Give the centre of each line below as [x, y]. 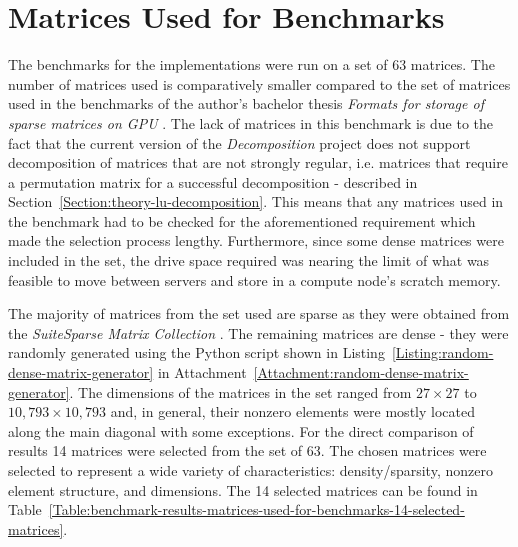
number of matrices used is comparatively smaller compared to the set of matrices [259, 83]
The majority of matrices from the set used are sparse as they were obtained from [259, 313]
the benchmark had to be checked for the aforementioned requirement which [242, 220]
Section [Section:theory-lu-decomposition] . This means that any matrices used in [256, 201]
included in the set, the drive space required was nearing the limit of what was [249, 260]
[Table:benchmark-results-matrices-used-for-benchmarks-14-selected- [256, 509]
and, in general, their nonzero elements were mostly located [292, 411]
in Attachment [202, 372]
